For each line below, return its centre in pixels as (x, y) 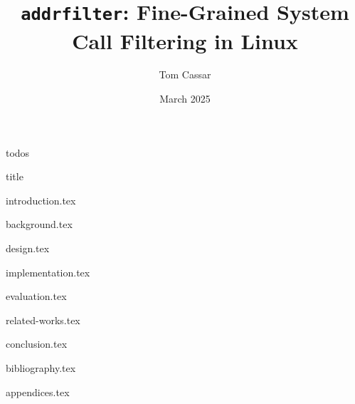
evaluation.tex (36, 296)
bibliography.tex (41, 367)
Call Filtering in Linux (185, 40)
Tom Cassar (185, 74)
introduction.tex (41, 200)
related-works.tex (43, 320)
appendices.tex (38, 392)
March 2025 (185, 99)
